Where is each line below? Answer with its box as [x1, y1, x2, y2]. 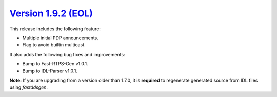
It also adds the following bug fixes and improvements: [9, 51, 125, 57]
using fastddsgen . [9, 84, 48, 90]
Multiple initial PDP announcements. [22, 35, 98, 41]
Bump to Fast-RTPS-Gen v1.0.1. [22, 61, 88, 67]
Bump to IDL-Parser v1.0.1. [22, 68, 78, 74]
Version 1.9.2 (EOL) [9, 8, 93, 19]
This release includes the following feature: [9, 26, 101, 32]
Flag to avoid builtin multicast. [22, 42, 86, 48]
